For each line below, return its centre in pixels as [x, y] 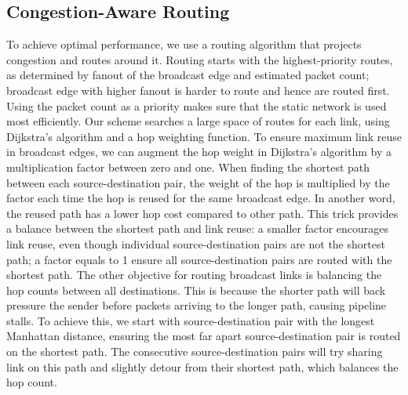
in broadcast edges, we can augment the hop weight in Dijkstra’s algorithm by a [199, 152]
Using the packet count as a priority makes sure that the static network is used [197, 105]
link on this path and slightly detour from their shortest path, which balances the [202, 366]
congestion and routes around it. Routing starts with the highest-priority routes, [200, 59]
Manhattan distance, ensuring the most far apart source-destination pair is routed [204, 336]
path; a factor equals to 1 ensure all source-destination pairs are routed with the [199, 259]
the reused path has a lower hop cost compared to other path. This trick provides [202, 213]
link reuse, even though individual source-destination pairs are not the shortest [196, 243]
